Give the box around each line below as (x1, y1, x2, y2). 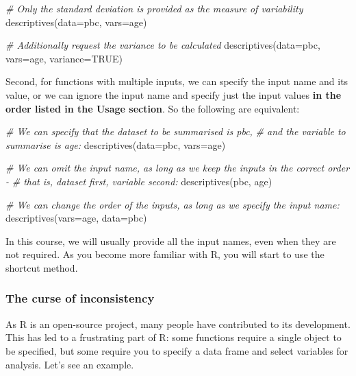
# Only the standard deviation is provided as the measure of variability (5, 1, 303, 15)
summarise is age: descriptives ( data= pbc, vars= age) (5, 137, 226, 152)
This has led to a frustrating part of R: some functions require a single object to (5, 330, 342, 344)
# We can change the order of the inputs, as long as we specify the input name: (5, 197, 340, 211)
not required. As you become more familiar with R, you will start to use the (5, 247, 325, 261)
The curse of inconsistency (5, 290, 155, 307)
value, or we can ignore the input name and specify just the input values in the (5, 87, 342, 102)
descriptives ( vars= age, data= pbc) (5, 211, 147, 225)
